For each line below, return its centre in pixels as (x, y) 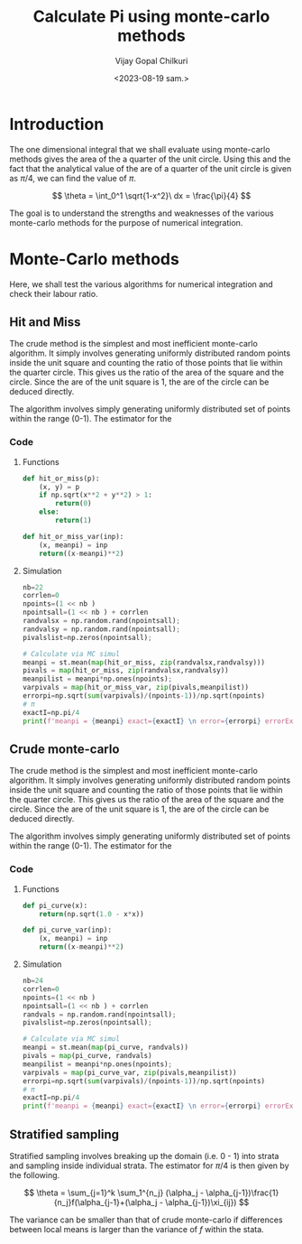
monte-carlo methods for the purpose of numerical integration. (126, 222)
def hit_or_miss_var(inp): (73, 536)
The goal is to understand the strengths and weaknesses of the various (142, 213)
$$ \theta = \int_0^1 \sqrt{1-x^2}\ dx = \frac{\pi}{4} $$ (151, 195)
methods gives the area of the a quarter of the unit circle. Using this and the (150, 159)
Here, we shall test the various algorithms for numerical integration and (141, 284)
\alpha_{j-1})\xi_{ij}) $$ (207, 1202)
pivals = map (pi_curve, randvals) (87, 1056)
